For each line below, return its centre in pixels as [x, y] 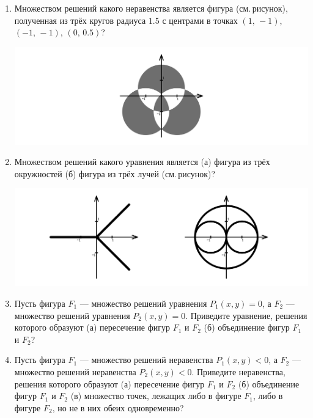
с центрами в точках [200, 20]
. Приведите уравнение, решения [246, 315]
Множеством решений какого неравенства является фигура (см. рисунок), [151, 8]
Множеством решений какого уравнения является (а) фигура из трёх [142, 162]
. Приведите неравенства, [238, 371]
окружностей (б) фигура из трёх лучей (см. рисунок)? [115, 173]
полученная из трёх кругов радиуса [80, 20]
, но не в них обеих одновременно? [118, 407]
